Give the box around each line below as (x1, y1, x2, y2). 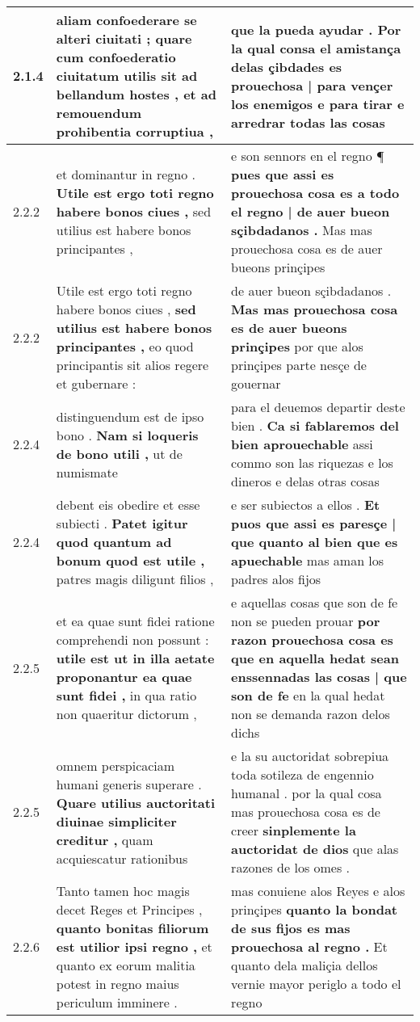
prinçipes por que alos (231, 337, 363, 355)
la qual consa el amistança (231, 38, 401, 57)
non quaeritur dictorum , (56, 704, 197, 723)
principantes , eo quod (56, 337, 194, 355)
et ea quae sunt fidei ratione (56, 612, 215, 630)
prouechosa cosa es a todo (231, 183, 400, 202)
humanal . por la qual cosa (231, 784, 382, 802)
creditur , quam (56, 830, 153, 849)
